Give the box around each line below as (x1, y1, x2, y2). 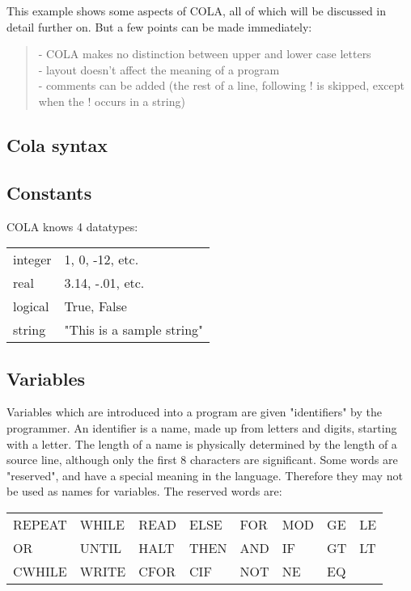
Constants (6, 179, 92, 205)
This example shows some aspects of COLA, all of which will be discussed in (6, 2, 387, 19)
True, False (64, 297, 127, 316)
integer (13, 250, 52, 269)
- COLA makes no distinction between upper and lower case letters (38, 45, 371, 62)
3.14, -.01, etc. (64, 273, 145, 293)
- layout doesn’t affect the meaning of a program (38, 61, 280, 78)
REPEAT (13, 514, 67, 534)
